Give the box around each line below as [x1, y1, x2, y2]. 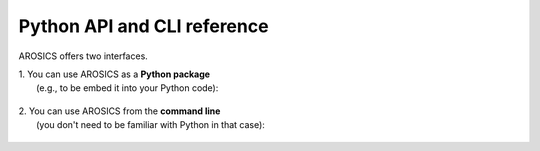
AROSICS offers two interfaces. [18, 50, 149, 62]
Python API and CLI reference [18, 15, 269, 37]
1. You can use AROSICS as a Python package [18, 68, 210, 80]
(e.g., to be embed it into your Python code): [36, 82, 219, 94]
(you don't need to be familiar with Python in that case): [36, 119, 265, 131]
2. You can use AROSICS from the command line [18, 105, 221, 117]
